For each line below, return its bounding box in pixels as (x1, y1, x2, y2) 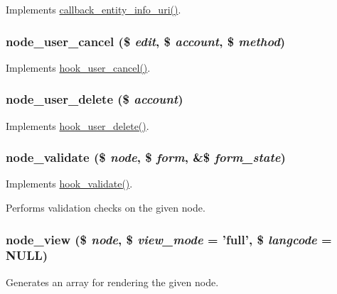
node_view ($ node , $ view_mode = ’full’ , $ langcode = (6, 230, 332, 248)
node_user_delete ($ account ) (6, 90, 183, 108)
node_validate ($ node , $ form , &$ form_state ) (6, 148, 286, 166)
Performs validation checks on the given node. (6, 200, 205, 215)
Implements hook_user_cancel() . (6, 60, 151, 75)
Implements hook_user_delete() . (6, 118, 149, 133)
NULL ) (6, 246, 48, 264)
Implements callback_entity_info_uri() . (6, 2, 181, 16)
